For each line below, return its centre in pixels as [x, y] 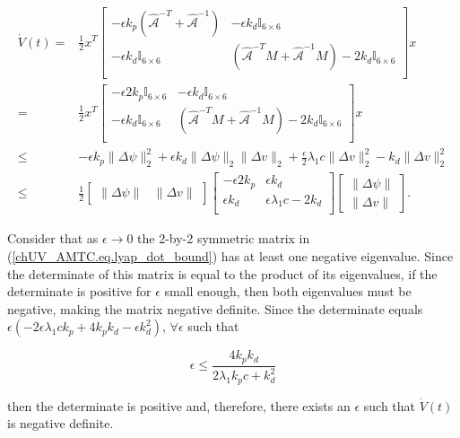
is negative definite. [61, 423]
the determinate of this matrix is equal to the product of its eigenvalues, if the [222, 273]
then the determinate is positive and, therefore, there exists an [179, 405]
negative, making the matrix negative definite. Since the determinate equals [215, 308]
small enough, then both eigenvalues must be [288, 291]
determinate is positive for [79, 291]
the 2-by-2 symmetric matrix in [224, 238]
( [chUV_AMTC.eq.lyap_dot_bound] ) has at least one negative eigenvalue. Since [230, 256]
